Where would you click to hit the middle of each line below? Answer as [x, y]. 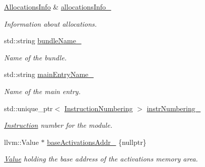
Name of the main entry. [42, 91]
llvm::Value [21, 142]
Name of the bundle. [36, 57]
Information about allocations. [51, 23]
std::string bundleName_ [43, 40]
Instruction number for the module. [58, 125]
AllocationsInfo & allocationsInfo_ [58, 7]
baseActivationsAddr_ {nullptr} [97, 142]
